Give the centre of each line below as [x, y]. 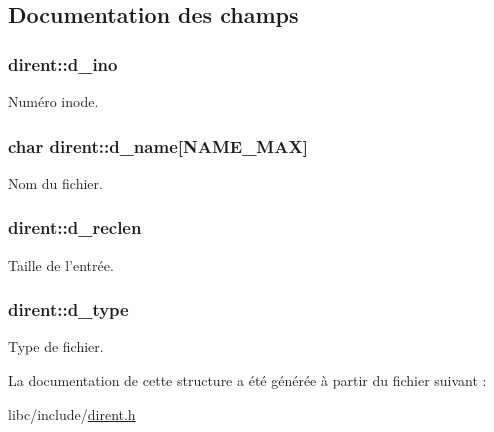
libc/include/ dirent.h [72, 413]
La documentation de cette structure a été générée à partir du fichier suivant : [247, 380]
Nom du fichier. [55, 182]
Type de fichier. [56, 346]
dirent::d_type [68, 309]
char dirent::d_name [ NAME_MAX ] [158, 145]
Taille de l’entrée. [61, 264]
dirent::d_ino [63, 63]
